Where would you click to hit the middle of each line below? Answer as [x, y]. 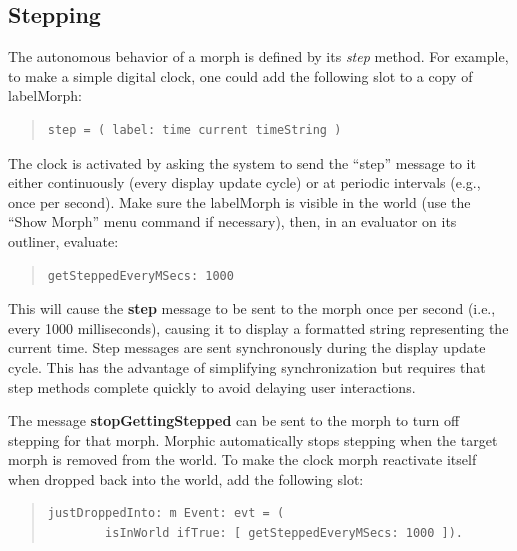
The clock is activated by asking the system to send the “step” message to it [242, 162]
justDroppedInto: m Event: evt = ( [166, 513]
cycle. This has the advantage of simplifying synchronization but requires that [247, 366]
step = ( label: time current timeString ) [194, 129]
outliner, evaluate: [63, 240]
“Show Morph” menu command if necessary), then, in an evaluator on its [232, 221]
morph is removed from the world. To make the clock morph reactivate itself [242, 459]
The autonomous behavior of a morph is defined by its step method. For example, [258, 56]
